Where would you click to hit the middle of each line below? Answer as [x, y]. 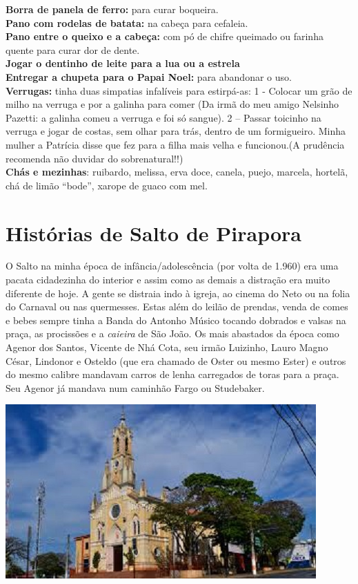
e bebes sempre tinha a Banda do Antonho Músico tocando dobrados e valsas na [176, 320]
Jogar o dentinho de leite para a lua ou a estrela [123, 63]
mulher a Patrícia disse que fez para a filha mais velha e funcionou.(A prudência [175, 144]
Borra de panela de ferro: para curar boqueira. [112, 9]
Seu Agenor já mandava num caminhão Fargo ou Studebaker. [135, 387]
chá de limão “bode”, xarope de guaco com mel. [107, 185]
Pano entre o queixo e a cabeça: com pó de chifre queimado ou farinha [165, 36]
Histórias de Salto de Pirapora [153, 233]
